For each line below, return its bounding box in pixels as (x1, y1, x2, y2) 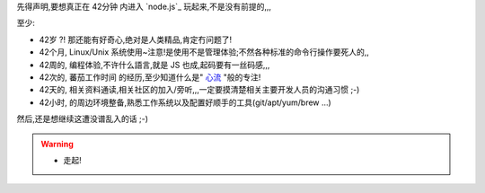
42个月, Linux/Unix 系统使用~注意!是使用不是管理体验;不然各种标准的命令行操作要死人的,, (39, 47, 370, 57)
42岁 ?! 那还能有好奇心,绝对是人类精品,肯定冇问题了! (39, 34, 233, 45)
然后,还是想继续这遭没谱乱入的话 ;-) (16, 113, 148, 125)
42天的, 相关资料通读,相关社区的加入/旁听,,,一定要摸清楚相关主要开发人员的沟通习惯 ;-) (39, 84, 360, 95)
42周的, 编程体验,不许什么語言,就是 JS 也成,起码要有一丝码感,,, (39, 59, 270, 70)
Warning (40, 138, 74, 149)
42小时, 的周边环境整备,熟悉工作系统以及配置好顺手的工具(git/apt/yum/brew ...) (39, 97, 331, 108)
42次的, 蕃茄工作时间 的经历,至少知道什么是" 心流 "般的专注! (39, 72, 261, 83)
